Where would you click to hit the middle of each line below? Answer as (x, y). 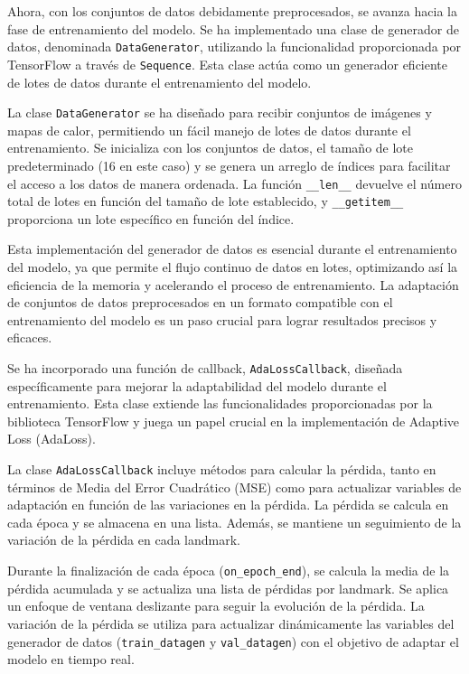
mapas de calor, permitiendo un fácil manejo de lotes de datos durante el (209, 130)
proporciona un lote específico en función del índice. (151, 218)
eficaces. (30, 337)
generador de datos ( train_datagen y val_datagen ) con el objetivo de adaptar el (233, 641)
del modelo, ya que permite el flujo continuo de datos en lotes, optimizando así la (233, 267)
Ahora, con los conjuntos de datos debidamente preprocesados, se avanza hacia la (232, 11)
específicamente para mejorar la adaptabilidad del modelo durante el (197, 385)
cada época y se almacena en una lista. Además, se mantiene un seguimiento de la (234, 522)
